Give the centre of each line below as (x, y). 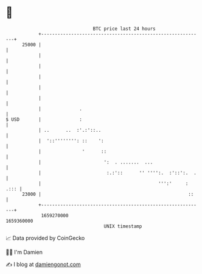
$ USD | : (44, 119)
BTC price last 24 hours (124, 29)
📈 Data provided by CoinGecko (45, 238)
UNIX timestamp (123, 226)
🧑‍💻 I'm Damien (24, 252)
